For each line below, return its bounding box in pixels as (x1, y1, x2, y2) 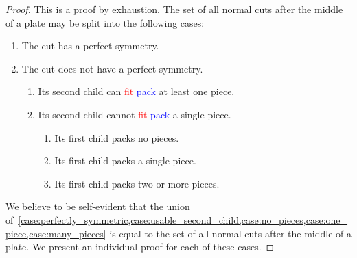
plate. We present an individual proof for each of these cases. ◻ (5, 240, 275, 254)
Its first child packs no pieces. (54, 130, 179, 144)
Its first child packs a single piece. (54, 153, 196, 168)
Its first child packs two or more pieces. (54, 176, 220, 190)
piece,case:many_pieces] (5, 226, 106, 240)
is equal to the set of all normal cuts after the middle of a (109, 226, 352, 240)
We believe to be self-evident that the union (5, 199, 190, 214)
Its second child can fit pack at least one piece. (38, 84, 235, 99)
